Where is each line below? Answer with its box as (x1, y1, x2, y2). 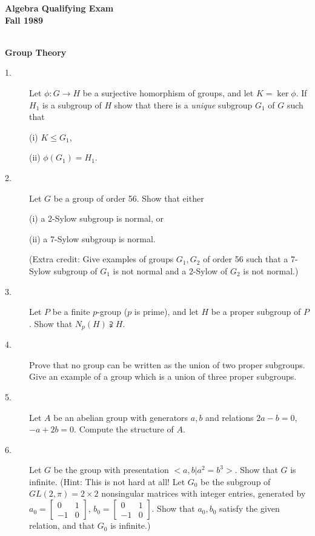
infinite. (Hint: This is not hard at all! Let (29, 475, 185, 488)
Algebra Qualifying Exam (5, 2, 114, 14)
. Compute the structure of (74, 423, 174, 435)
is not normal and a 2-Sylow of (113, 264, 228, 277)
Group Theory (5, 45, 67, 58)
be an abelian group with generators (53, 411, 188, 423)
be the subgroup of (201, 475, 271, 488)
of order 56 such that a (203, 253, 288, 265)
